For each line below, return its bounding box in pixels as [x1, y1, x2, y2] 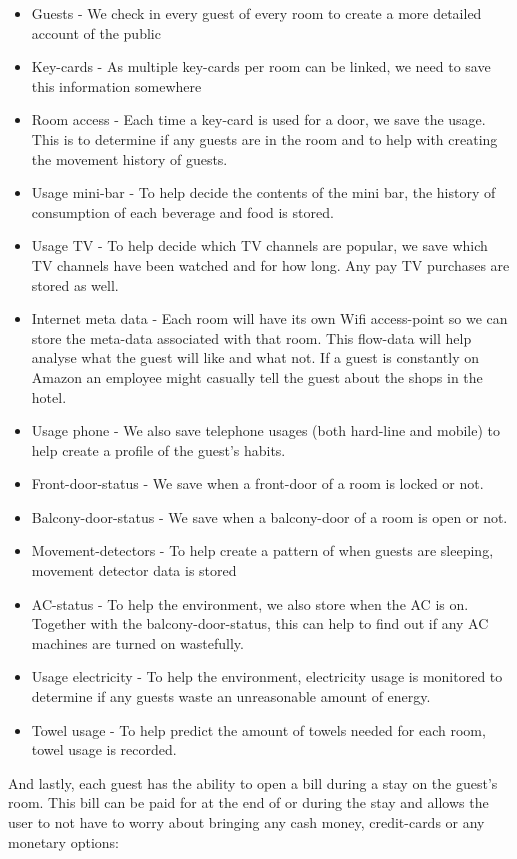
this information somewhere [31, 75, 202, 96]
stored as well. [31, 274, 119, 295]
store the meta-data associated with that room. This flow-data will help [31, 327, 472, 348]
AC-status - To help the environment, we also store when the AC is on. [31, 593, 469, 614]
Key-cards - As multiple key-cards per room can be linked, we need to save [31, 56, 491, 77]
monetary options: [8, 831, 119, 852]
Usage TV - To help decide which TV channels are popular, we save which [31, 235, 488, 256]
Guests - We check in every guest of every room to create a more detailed [31, 3, 482, 23]
